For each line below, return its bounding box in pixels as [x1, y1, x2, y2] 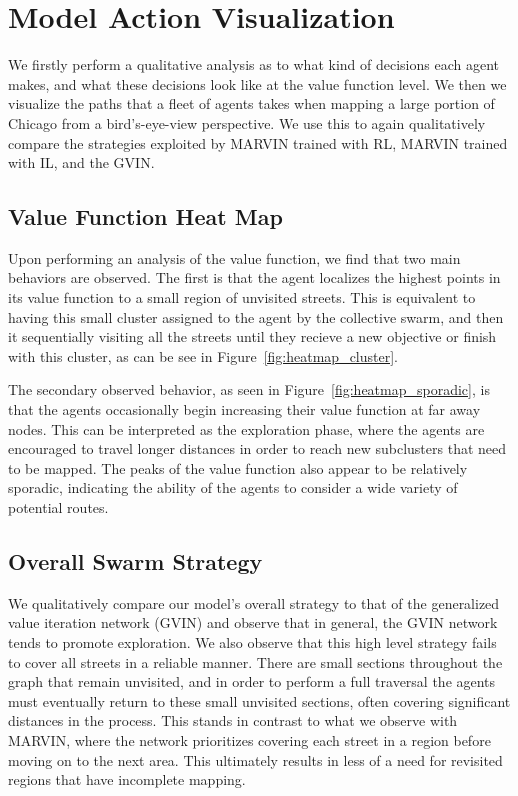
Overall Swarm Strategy [8, 546, 263, 576]
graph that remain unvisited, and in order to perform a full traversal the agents [8, 671, 496, 692]
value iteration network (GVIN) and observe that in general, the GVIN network [8, 612, 498, 633]
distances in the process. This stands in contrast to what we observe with [8, 710, 458, 731]
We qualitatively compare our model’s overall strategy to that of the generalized [8, 592, 500, 613]
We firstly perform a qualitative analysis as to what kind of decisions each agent [8, 54, 499, 75]
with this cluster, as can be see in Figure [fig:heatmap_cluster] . [8, 345, 398, 366]
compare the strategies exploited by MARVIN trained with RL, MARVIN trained [8, 132, 508, 153]
